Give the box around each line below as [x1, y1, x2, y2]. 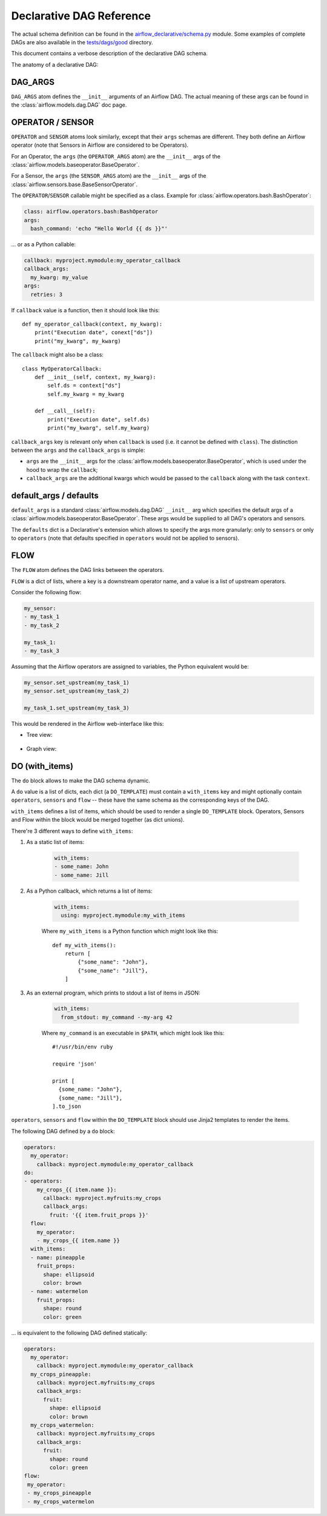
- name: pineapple [30, 1254, 85, 1261]
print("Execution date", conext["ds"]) [34, 329, 153, 336]
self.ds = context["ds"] [47, 382, 121, 389]
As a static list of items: [26, 839, 85, 846]
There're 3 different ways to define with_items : [11, 827, 133, 834]
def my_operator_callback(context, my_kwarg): [22, 320, 163, 327]
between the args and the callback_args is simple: [11, 446, 145, 454]
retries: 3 [30, 291, 63, 298]
